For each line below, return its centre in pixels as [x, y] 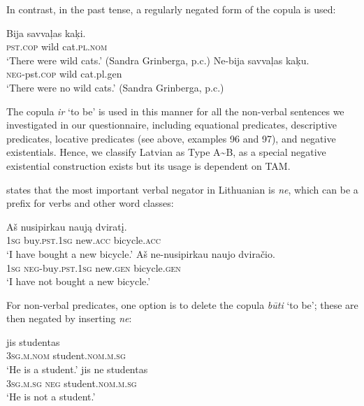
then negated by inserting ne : [69, 318]
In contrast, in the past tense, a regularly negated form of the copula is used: [171, 9]
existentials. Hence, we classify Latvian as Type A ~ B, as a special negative [166, 152]
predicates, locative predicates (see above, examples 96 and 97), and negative [171, 138]
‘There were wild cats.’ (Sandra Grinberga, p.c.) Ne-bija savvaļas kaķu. [158, 60]
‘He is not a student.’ [51, 397]
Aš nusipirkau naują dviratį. [67, 226]
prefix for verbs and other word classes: [90, 203]
